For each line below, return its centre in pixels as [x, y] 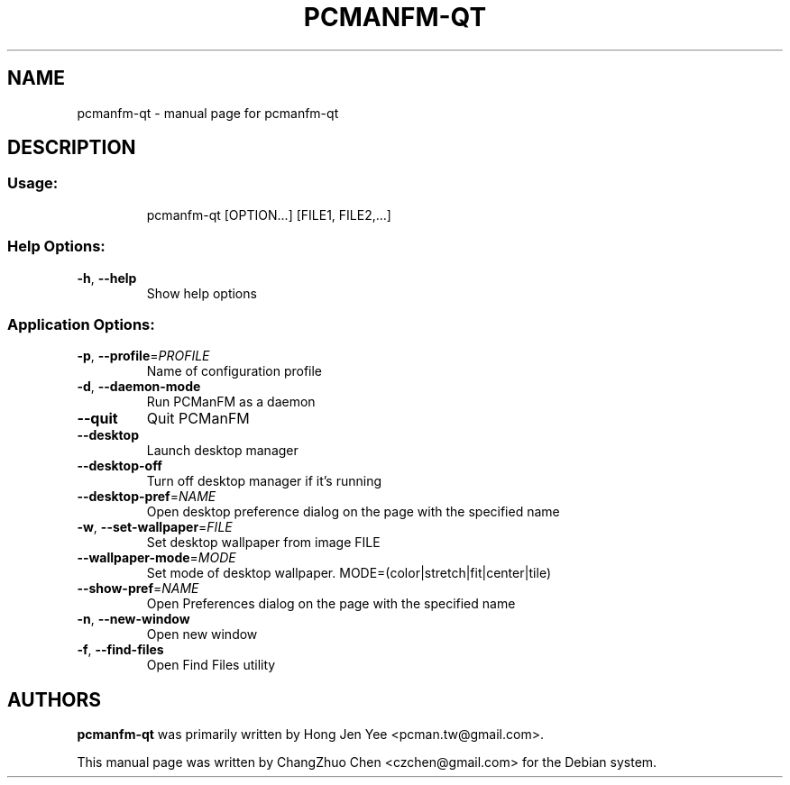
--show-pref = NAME [138, 589]
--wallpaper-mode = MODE [156, 558]
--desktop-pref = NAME [147, 497]
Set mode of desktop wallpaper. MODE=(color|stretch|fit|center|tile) [349, 573]
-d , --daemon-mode [139, 387]
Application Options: [81, 324]
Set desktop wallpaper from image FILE [263, 543]
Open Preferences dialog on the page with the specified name [331, 604]
